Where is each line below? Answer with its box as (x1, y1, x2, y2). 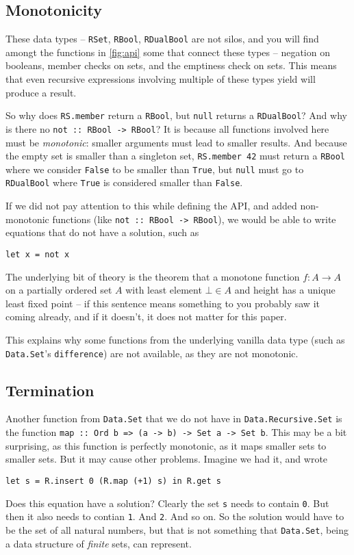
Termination (5, 379, 94, 400)
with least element (125, 283, 202, 297)
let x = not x (5, 249, 70, 259)
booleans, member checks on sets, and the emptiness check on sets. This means (5, 58, 337, 73)
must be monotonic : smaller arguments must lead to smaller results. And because (5, 135, 347, 149)
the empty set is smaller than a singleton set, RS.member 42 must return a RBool (5, 149, 345, 163)
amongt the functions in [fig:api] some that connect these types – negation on (5, 44, 330, 59)
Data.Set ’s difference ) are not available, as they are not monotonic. (5, 346, 299, 360)
